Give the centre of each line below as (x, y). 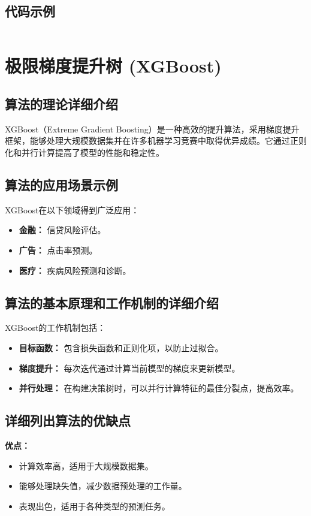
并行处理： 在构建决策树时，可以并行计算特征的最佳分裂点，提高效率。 (159, 388)
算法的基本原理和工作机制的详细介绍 (112, 302)
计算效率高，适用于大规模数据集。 (86, 465)
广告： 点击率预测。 (58, 250)
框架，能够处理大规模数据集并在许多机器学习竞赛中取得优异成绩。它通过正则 (156, 141)
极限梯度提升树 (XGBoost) (113, 66)
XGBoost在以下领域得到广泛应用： (72, 209)
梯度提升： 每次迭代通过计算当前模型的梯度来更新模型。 (129, 368)
